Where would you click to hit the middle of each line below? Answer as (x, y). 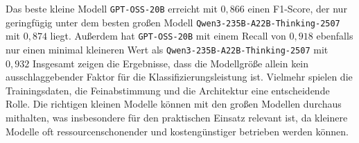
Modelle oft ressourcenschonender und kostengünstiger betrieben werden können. (177, 131)
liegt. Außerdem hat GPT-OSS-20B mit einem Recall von (168, 36)
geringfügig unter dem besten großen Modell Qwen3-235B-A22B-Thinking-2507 (173, 22)
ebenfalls (335, 36)
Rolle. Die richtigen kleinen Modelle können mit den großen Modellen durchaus (174, 104)
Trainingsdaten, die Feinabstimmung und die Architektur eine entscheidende (168, 90)
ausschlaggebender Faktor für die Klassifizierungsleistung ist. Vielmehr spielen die (179, 77)
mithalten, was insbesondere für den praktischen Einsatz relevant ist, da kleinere (177, 117)
